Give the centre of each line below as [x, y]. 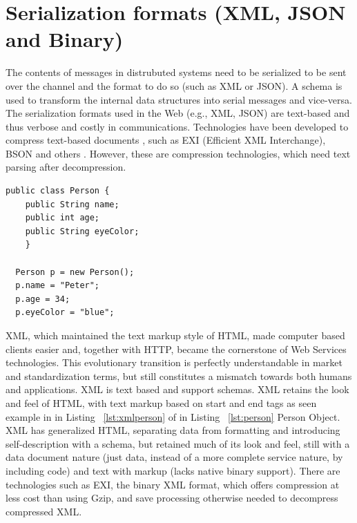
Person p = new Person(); [75, 272]
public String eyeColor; [82, 231]
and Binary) [65, 39]
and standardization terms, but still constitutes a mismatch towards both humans [179, 375]
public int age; [62, 218]
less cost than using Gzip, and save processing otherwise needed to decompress [172, 498]
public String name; [72, 204]
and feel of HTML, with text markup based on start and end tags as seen [161, 402]
